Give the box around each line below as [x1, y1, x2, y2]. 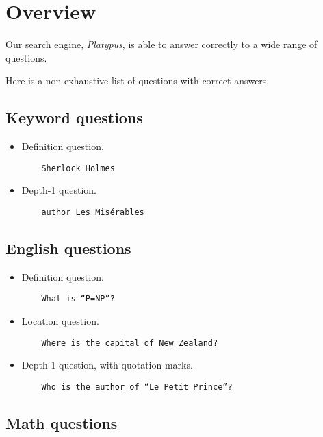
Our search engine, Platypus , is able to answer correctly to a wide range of [5, 37, 318, 51]
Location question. [21, 314, 99, 328]
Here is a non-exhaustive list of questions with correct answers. [5, 73, 270, 88]
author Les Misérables [41, 207, 144, 217]
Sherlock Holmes [41, 163, 115, 173]
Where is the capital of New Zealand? [41, 338, 218, 348]
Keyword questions [5, 107, 143, 128]
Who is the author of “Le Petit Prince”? [41, 382, 233, 392]
